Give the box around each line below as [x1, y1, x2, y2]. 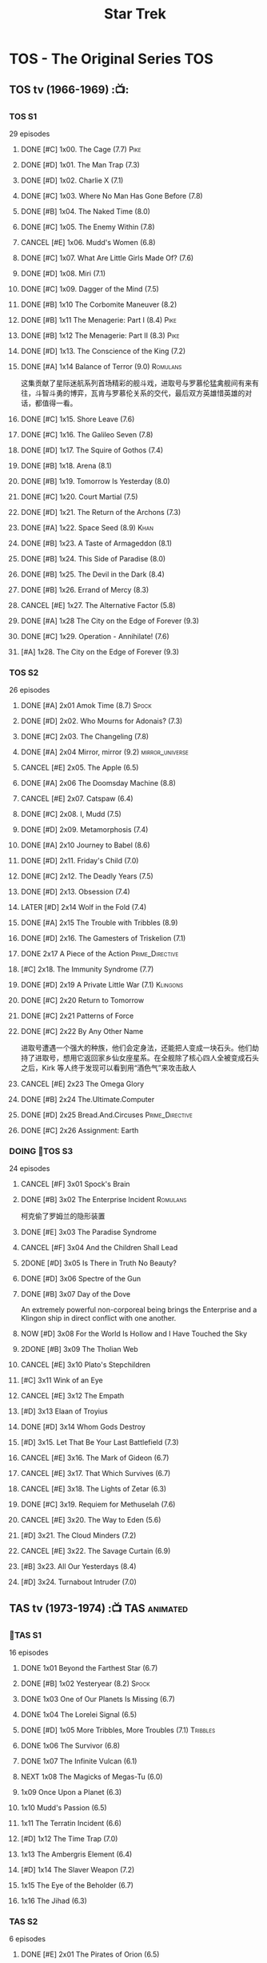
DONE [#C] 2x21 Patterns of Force [20, 1011, 134, 1021]
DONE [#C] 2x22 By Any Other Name [20, 1027, 144, 1036]
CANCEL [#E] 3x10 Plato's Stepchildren [20, 1360, 151, 1370]
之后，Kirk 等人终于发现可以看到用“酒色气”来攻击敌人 [20, 1063, 197, 1073]
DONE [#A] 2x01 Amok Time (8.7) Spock [20, 701, 152, 710]
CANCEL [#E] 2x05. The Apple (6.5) [20, 762, 139, 773]
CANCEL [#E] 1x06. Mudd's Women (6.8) [20, 237, 156, 247]
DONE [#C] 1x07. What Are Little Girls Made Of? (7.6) [20, 253, 194, 263]
